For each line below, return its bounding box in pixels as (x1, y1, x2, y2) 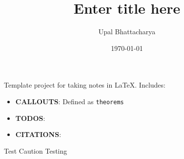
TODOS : (15, 113, 45, 123)
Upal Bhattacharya (98, 26, 156, 37)
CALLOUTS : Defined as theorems (15, 96, 124, 106)
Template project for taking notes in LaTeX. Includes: (4, 80, 165, 90)
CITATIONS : (15, 129, 61, 139)
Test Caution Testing (4, 145, 67, 156)
